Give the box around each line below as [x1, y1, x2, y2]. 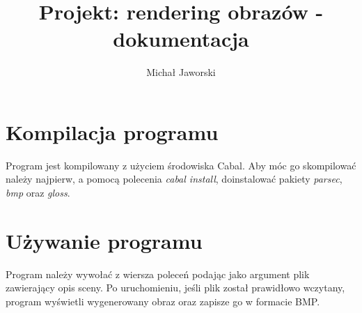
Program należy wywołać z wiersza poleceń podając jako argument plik [6, 266, 310, 281]
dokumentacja [113, 24, 249, 53]
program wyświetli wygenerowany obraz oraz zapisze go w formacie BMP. [6, 293, 320, 308]
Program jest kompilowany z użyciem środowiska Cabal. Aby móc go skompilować [6, 158, 356, 172]
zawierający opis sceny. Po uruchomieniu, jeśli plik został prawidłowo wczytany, [6, 280, 345, 295]
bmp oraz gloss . [6, 185, 70, 200]
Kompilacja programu [6, 117, 219, 146]
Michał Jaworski [146, 65, 216, 79]
